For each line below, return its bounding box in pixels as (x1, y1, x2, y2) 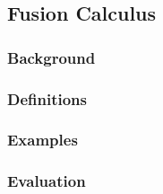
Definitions (7, 87, 87, 110)
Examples (7, 128, 78, 151)
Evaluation (7, 170, 86, 192)
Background (7, 46, 96, 68)
